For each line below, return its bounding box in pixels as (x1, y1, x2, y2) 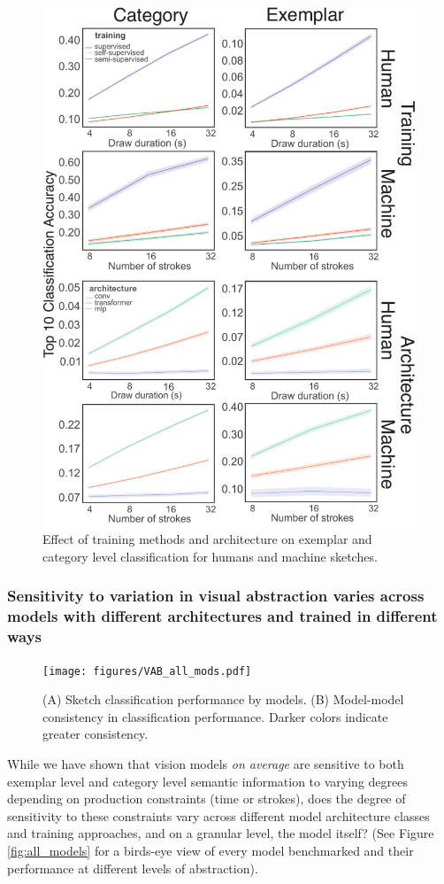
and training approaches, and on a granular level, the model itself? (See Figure (7, 824, 434, 842)
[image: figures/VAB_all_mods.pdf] (42, 664, 252, 678)
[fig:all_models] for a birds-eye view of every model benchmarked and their (7, 841, 414, 859)
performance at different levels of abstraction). (7, 858, 258, 877)
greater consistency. (42, 725, 149, 743)
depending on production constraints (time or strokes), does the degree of (7, 789, 406, 808)
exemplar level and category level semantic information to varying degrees (7, 772, 408, 790)
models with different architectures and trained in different (7, 605, 438, 627)
